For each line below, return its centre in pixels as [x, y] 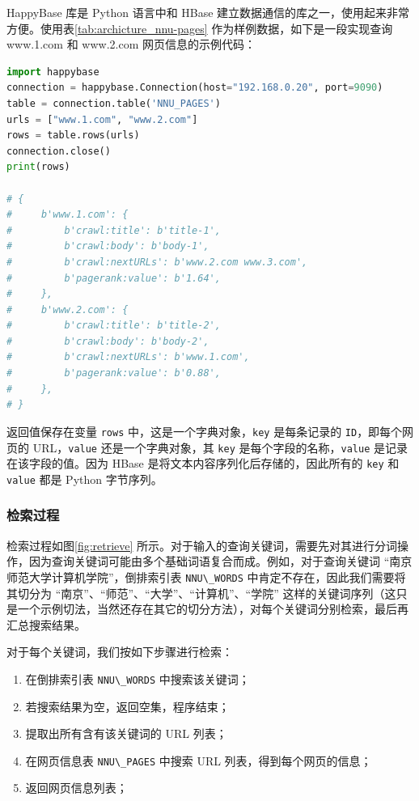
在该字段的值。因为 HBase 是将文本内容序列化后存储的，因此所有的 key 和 [203, 463]
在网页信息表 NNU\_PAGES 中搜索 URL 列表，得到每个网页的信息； [199, 760]
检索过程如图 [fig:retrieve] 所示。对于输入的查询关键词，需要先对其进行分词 [202, 545]
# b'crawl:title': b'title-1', [114, 230]
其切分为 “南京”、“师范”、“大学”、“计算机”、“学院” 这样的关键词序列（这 [201, 593]
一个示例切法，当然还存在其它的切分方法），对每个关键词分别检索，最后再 [213, 609]
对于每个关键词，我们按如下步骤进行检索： [120, 652]
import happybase [53, 72]
